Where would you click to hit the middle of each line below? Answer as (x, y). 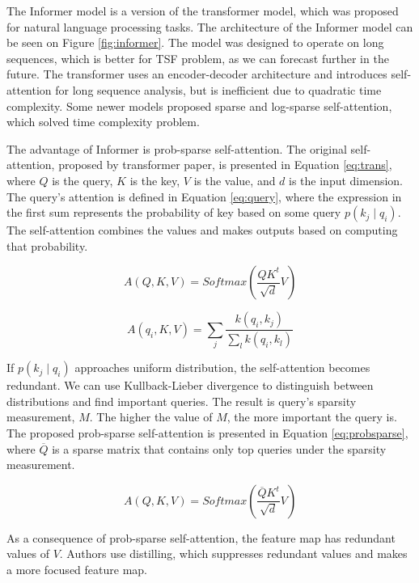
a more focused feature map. (77, 569)
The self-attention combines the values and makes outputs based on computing (202, 230)
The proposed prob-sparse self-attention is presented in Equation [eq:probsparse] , (207, 432)
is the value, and (235, 180)
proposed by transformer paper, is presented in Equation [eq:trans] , (225, 165)
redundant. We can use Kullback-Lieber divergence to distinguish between (190, 385)
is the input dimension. (346, 180)
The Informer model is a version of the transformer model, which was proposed (203, 11)
